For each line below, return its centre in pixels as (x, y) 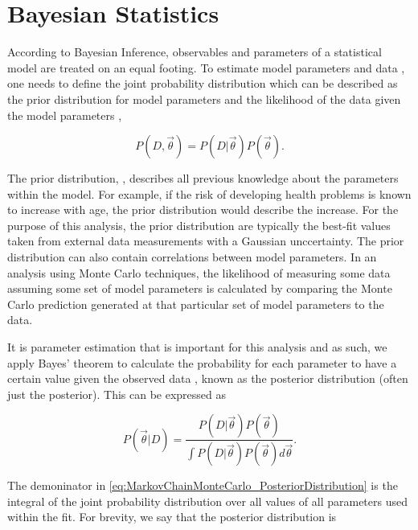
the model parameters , (65, 115)
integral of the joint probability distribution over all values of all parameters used (207, 501)
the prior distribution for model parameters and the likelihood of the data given (204, 99)
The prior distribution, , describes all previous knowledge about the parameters (203, 178)
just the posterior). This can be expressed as (117, 394)
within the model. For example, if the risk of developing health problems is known (209, 193)
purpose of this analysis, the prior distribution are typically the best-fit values (199, 225)
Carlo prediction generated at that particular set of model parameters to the (196, 304)
